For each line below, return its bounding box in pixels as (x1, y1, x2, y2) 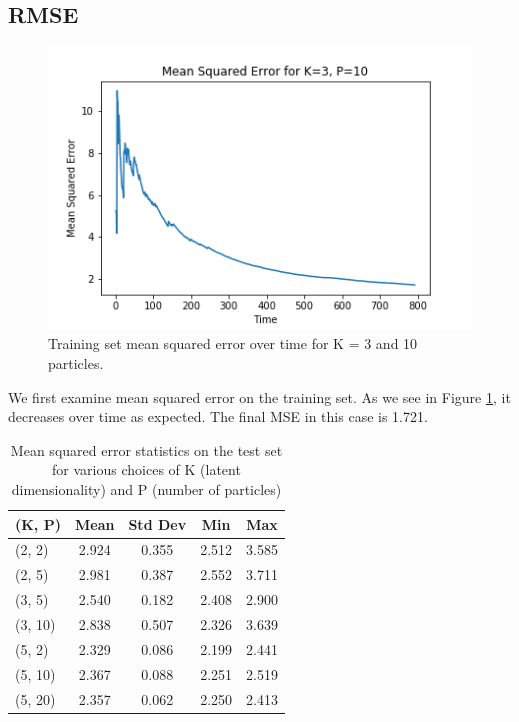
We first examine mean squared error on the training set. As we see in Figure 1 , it (8, 386, 511, 407)
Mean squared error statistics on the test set (10, 439, 283, 460)
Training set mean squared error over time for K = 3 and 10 (48, 333, 418, 354)
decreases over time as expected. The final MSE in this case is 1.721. (8, 406, 428, 427)
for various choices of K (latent (52, 459, 241, 480)
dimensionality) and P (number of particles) (11, 479, 282, 500)
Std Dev (128, 513, 187, 534)
